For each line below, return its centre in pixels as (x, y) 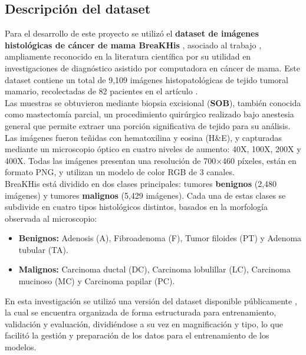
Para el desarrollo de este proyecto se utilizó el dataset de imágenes (132, 33)
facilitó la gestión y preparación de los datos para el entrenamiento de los (137, 335)
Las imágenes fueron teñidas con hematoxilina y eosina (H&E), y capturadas (143, 137)
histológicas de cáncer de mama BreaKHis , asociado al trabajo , (133, 45)
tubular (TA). (43, 249)
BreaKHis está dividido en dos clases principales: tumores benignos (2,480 (141, 183)
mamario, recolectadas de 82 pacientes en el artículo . (101, 91)
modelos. (21, 347)
